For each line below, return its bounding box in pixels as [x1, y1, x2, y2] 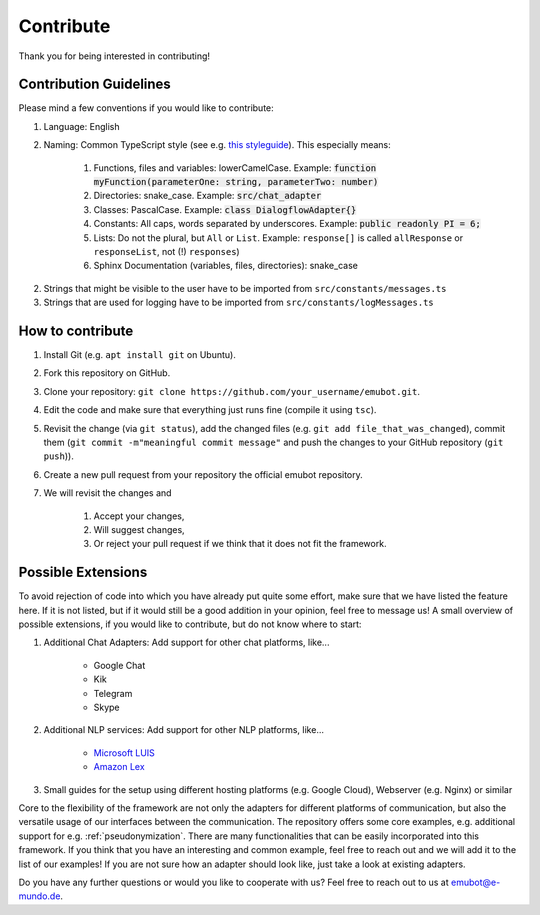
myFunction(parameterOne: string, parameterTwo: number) [93, 176, 379, 188]
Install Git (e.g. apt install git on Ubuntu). [43, 349, 237, 361]
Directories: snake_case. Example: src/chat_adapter [93, 190, 322, 202]
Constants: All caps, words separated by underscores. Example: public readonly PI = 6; [93, 218, 482, 230]
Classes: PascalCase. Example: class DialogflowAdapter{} [93, 203, 357, 215]
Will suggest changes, [93, 523, 185, 535]
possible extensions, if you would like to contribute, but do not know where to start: [18, 618, 362, 630]
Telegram [93, 687, 133, 699]
